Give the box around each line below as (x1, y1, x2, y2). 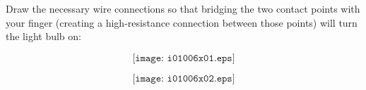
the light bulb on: (6, 29, 81, 44)
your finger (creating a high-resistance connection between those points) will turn (6, 15, 358, 30)
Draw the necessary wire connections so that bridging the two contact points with (6, 1, 360, 15)
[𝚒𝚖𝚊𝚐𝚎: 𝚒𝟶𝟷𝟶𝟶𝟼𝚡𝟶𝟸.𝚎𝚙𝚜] (132, 73, 235, 84)
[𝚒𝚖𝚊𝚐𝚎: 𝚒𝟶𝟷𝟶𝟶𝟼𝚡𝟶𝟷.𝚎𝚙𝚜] (132, 53, 235, 63)
